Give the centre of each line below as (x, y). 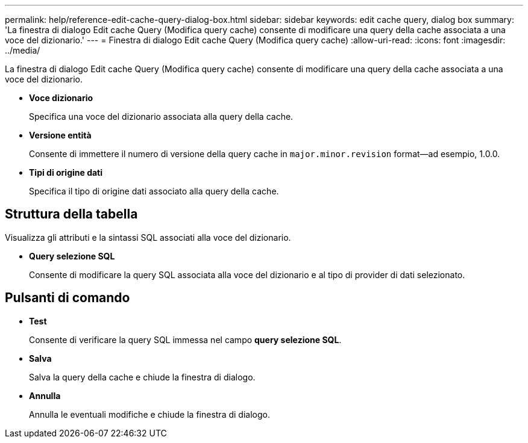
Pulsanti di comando (68, 298)
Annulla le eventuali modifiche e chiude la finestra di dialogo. (149, 414)
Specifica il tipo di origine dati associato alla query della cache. (154, 191)
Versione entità (60, 135)
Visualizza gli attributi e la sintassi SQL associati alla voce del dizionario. (148, 237)
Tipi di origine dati (66, 172)
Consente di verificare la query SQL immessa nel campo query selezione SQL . (185, 339)
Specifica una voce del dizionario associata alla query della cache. (161, 116)
